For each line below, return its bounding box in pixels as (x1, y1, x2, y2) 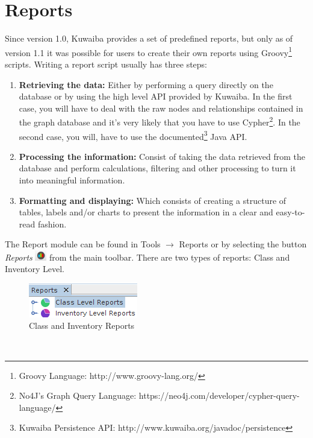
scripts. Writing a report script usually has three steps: (5, 57, 208, 70)
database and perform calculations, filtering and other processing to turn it (19, 162, 296, 174)
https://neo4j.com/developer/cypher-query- (138, 389, 300, 402)
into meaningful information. (19, 174, 125, 186)
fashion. (37, 217, 67, 230)
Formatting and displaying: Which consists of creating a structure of (19, 194, 287, 206)
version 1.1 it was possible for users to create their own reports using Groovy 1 (5, 44, 293, 59)
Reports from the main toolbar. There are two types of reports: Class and (5, 250, 290, 263)
